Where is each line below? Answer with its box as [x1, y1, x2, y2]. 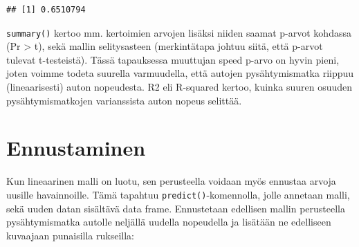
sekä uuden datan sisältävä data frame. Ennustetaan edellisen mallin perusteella [6, 201, 345, 215]
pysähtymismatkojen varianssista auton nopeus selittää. [6, 93, 242, 107]
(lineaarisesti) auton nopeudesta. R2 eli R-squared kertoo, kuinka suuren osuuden [6, 80, 352, 94]
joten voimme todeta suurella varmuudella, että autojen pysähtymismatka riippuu [6, 66, 354, 80]
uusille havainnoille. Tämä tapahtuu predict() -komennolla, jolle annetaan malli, [6, 187, 350, 201]
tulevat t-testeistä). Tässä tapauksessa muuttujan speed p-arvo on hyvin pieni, [6, 52, 340, 66]
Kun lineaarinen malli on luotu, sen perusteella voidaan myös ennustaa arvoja [6, 174, 336, 188]
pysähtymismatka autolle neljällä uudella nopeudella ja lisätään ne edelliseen [6, 214, 331, 229]
